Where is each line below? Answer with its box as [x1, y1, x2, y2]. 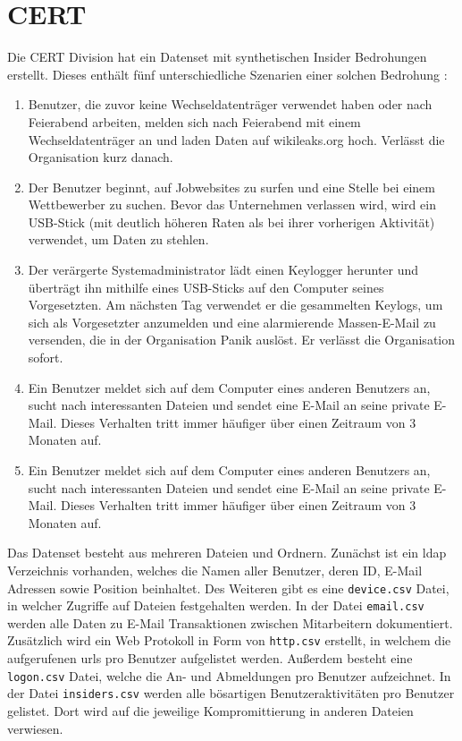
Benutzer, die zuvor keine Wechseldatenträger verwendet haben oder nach [28, 95, 433, 114]
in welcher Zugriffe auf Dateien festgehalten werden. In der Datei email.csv [7, 596, 424, 615]
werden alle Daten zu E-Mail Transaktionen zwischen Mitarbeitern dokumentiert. [7, 613, 453, 632]
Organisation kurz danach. [28, 148, 173, 166]
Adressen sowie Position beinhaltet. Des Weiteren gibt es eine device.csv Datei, [7, 578, 449, 597]
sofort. [28, 348, 63, 367]
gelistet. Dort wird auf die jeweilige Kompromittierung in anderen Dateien [7, 702, 414, 720]
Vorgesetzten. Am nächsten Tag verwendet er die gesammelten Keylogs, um [28, 295, 443, 314]
